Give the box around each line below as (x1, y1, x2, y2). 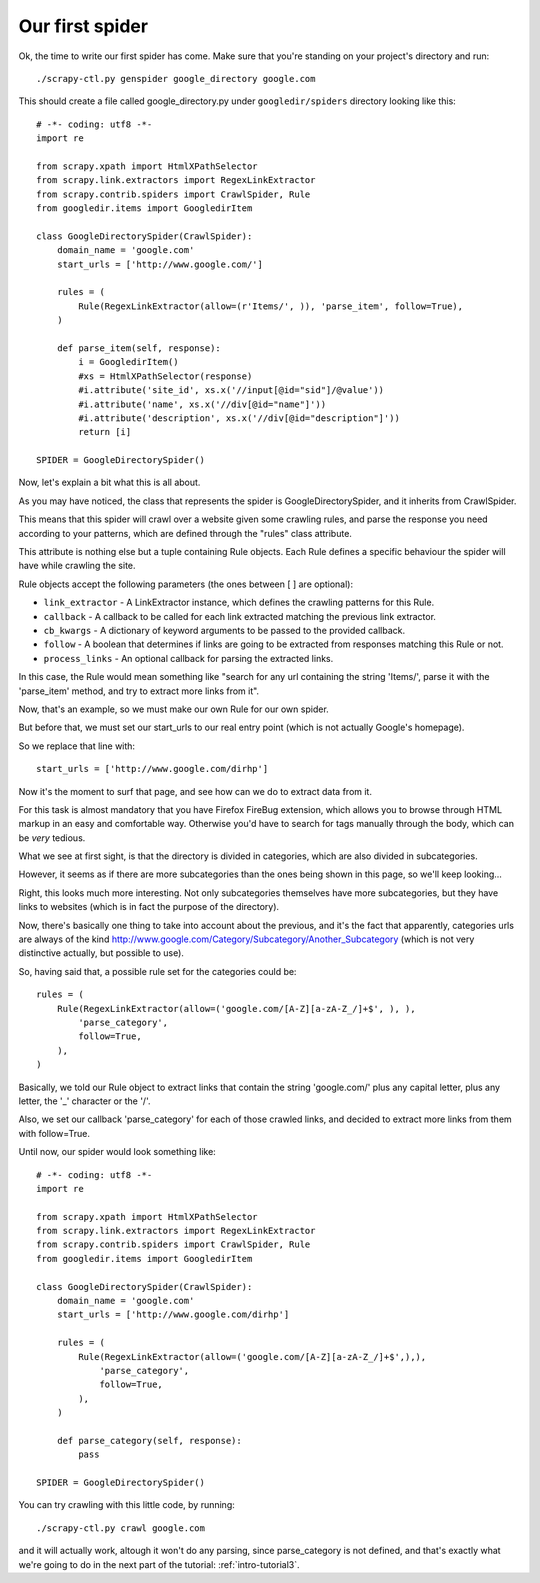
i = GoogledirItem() (78, 356, 179, 368)
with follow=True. (18, 1127, 90, 1139)
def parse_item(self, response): (56, 342, 222, 354)
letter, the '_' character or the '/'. (18, 1095, 151, 1107)
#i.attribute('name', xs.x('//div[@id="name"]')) (78, 398, 327, 410)
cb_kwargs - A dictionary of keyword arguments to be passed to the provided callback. (43, 625, 406, 636)
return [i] (78, 426, 132, 438)
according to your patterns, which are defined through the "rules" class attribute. (18, 527, 352, 539)
